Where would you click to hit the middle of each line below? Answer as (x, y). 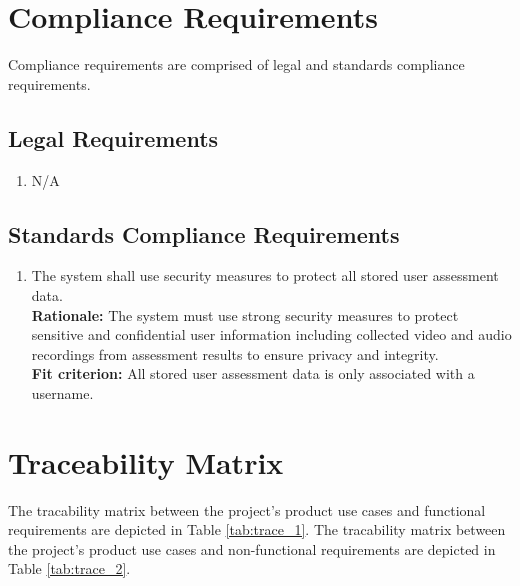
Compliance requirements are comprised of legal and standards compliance (236, 64)
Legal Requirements (113, 137)
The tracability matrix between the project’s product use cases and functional (247, 509)
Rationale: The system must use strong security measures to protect (245, 314)
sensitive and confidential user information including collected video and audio (271, 334)
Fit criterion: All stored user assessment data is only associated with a (253, 373)
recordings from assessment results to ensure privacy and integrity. (235, 353)
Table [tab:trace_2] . (69, 568)
